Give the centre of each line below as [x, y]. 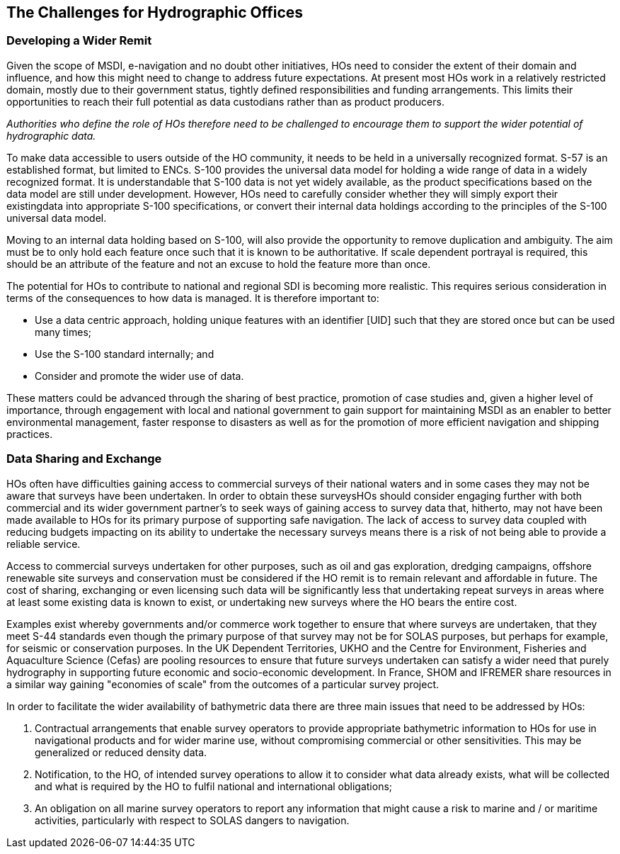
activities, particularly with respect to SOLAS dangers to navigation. [192, 820]
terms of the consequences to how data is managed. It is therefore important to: [193, 298]
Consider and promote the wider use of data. [139, 376]
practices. [30, 434]
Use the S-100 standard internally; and [125, 354]
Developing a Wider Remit [79, 41]
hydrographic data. [51, 135]
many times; [63, 332]
